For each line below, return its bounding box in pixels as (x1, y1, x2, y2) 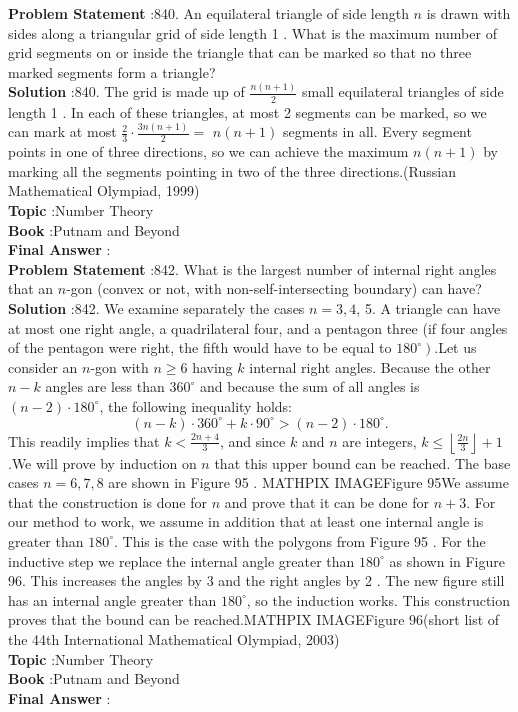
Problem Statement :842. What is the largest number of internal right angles (8, 258, 497, 279)
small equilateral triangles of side (301, 81, 504, 102)
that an (8, 278, 54, 299)
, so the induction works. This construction (246, 589, 511, 610)
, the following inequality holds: (99, 395, 293, 416)
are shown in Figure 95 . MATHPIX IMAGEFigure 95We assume (108, 472, 509, 493)
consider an (8, 356, 78, 377)
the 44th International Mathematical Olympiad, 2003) (8, 628, 340, 649)
